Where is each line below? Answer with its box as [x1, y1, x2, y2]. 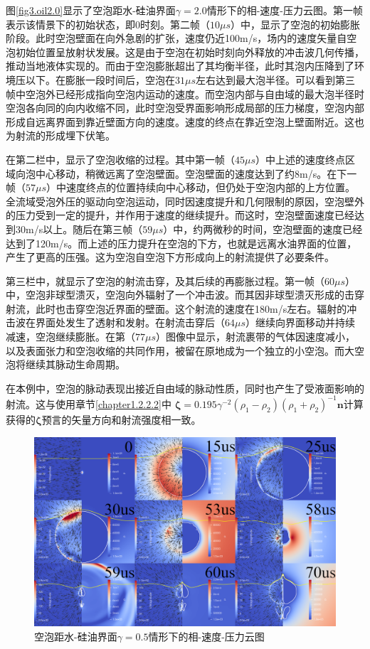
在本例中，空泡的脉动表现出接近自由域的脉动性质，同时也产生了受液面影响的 [6, 380, 364, 395]
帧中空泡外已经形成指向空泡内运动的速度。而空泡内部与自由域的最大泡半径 [6, 86, 354, 101]
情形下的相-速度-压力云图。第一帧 [206, 3, 363, 17]
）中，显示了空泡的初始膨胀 [231, 16, 361, 31]
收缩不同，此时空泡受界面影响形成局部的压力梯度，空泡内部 [85, 100, 364, 115]
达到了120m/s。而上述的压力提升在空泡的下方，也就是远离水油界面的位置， [6, 235, 357, 250]
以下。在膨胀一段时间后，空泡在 [25, 72, 175, 87]
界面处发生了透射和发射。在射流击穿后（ [35, 315, 225, 330]
